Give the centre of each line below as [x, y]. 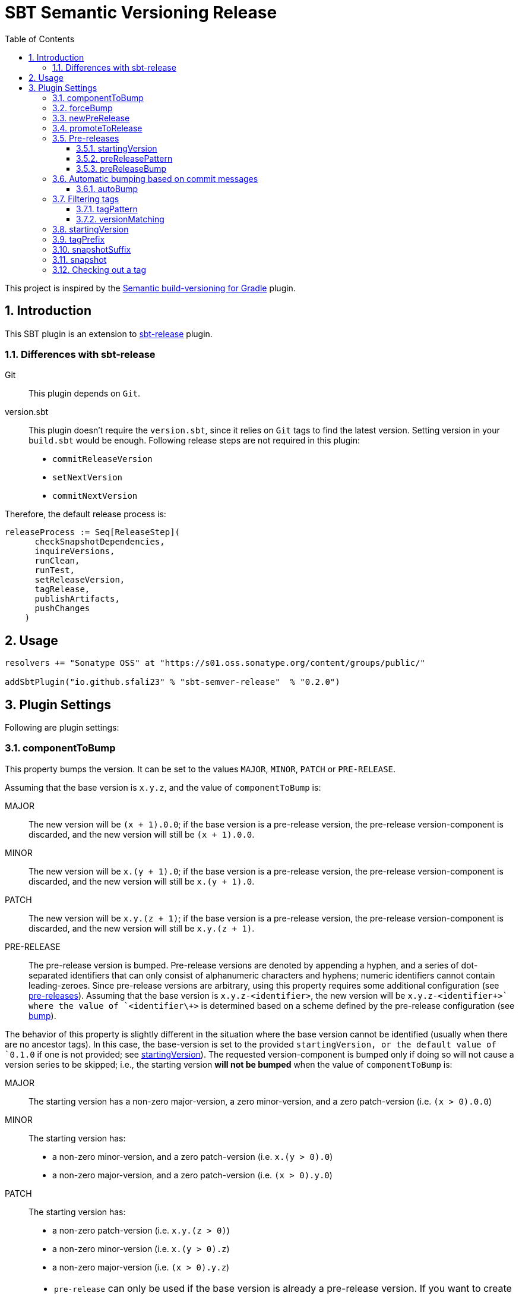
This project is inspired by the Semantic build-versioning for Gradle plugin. [150, 288]
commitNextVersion [95, 496]
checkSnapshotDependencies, [100, 542]
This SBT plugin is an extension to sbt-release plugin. [109, 334]
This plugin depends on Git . [85, 394]
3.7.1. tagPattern [107, 209]
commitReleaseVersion [102, 459]
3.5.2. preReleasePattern [124, 158]
